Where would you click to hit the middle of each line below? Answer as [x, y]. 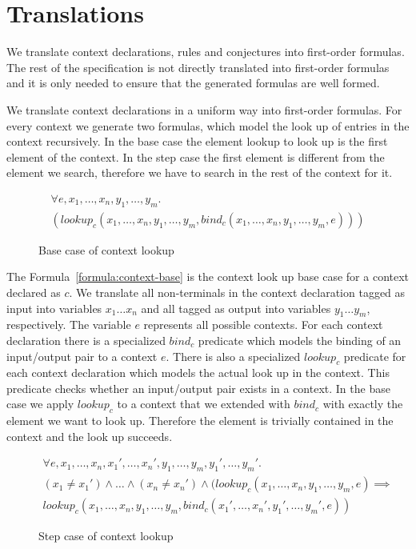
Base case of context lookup [106, 249]
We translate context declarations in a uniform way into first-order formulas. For [204, 109]
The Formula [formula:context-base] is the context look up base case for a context [208, 277]
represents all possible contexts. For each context [263, 325]
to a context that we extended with [204, 404]
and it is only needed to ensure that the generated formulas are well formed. [193, 83]
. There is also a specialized [233, 356]
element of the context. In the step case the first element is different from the [196, 156]
